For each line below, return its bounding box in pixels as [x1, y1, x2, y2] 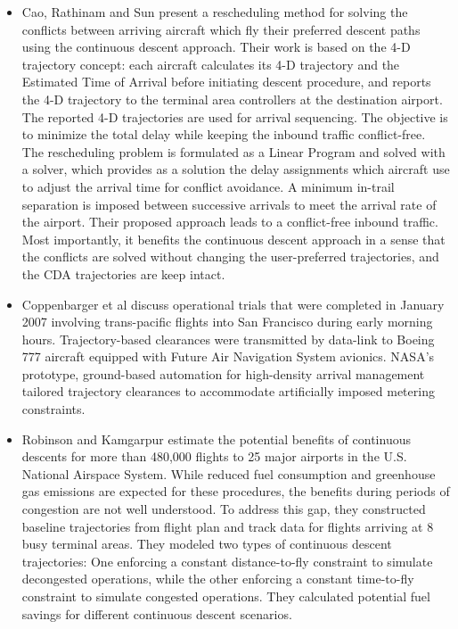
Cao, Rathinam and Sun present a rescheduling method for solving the [21, 3, 408, 21]
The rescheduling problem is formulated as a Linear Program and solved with [21, 142, 446, 161]
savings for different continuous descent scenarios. [21, 604, 292, 623]
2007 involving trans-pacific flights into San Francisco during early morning [21, 312, 433, 331]
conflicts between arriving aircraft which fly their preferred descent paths [21, 20, 421, 38]
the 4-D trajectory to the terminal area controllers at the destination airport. [21, 89, 443, 108]
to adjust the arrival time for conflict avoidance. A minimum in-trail [21, 177, 395, 195]
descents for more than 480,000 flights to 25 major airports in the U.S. [21, 447, 407, 466]
